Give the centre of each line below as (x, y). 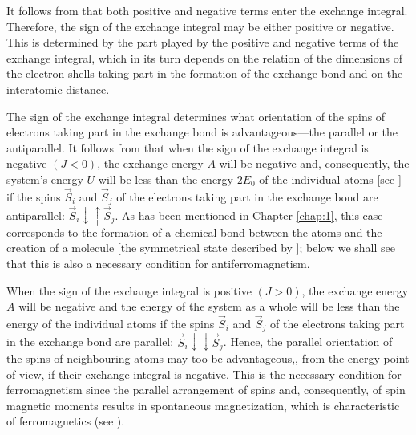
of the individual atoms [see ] (330, 179)
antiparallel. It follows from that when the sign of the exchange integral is (188, 147)
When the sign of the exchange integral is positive (129, 290)
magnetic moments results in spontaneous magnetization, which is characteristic (203, 405)
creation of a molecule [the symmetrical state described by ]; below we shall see (201, 248)
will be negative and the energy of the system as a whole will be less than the (209, 306)
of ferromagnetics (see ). (66, 421)
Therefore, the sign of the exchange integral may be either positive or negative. (200, 26)
